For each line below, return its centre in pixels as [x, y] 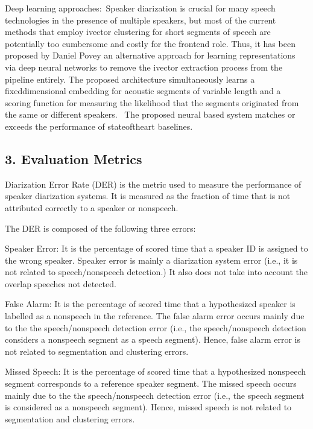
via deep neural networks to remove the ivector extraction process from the [144, 67]
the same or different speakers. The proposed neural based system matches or [150, 114]
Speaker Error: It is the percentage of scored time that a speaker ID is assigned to [156, 248]
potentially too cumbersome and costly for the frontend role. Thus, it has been [150, 43]
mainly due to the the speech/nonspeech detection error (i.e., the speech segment [155, 395]
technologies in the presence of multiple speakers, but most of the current [141, 20]
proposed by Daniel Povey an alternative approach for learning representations [150, 55]
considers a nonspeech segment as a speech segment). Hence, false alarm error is [153, 339]
